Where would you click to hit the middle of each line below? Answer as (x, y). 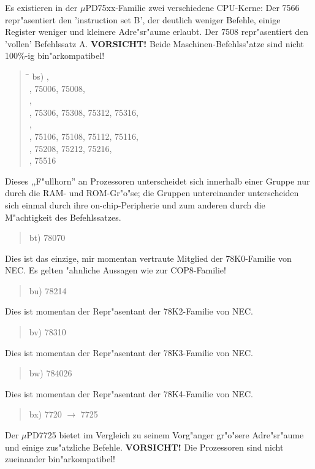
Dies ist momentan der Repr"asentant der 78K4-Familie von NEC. (129, 393)
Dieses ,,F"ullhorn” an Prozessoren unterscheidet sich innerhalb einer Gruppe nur (157, 181)
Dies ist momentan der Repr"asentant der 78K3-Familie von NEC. (129, 352)
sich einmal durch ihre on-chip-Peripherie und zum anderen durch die (135, 204)
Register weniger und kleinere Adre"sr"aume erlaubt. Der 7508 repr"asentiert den (157, 32)
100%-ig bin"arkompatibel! (55, 55)
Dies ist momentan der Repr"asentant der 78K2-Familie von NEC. (129, 311)
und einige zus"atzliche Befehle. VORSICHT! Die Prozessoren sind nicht (144, 447)
